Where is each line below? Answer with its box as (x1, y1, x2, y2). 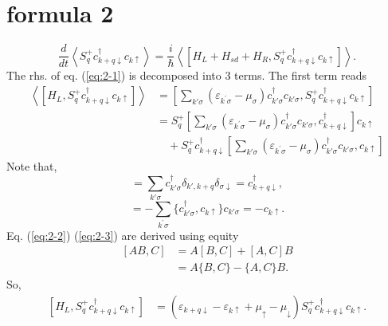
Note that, (6, 158, 57, 175)
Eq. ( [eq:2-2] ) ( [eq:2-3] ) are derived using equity (6, 226, 239, 243)
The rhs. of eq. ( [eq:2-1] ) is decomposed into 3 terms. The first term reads (6, 66, 367, 83)
